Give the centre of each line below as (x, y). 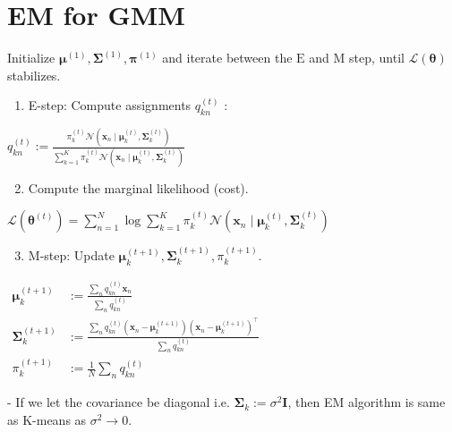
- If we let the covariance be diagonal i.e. (119, 402)
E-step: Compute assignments (110, 105)
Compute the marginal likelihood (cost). (138, 187)
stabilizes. (34, 75)
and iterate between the (227, 58)
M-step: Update (71, 255)
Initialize (31, 58)
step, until (377, 58)
